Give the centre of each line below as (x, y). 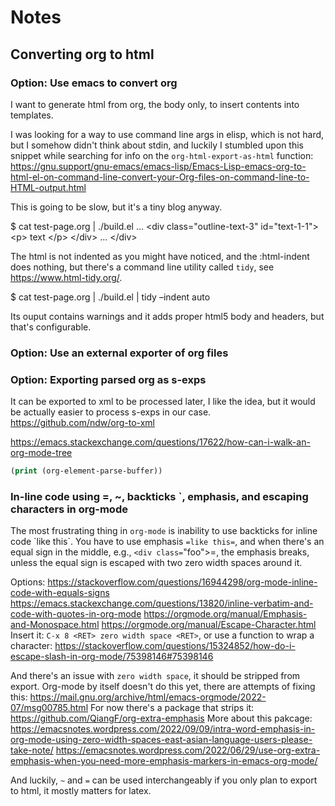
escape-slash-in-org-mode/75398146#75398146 (112, 657)
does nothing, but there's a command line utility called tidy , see (142, 267)
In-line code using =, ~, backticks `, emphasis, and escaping (159, 496)
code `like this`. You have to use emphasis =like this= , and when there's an (167, 542)
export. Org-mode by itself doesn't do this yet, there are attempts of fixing (163, 687)
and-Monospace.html (55, 625)
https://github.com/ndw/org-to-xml (83, 423)
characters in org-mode (69, 509)
